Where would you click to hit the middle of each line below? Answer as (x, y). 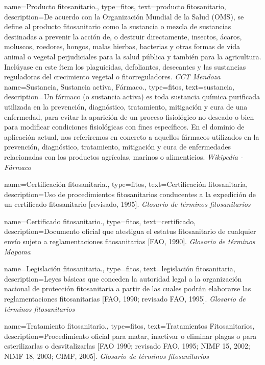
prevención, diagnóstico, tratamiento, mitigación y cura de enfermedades (118, 147)
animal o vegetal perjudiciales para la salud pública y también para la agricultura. (133, 56)
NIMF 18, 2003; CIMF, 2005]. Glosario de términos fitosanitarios (106, 356)
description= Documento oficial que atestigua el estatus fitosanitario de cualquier (130, 231)
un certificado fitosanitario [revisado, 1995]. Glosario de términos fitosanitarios (127, 204)
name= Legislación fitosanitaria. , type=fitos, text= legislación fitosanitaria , (120, 269)
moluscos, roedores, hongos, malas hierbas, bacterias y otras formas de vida (122, 46)
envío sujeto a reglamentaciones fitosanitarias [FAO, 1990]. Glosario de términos (130, 241)
